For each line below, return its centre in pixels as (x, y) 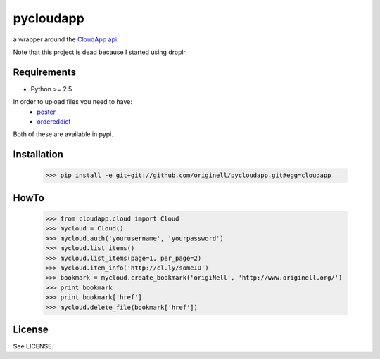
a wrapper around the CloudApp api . (66, 39)
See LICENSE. (33, 346)
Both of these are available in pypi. (63, 134)
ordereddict (54, 122)
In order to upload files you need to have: (73, 102)
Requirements (45, 72)
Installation (38, 155)
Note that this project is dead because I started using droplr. (100, 52)
